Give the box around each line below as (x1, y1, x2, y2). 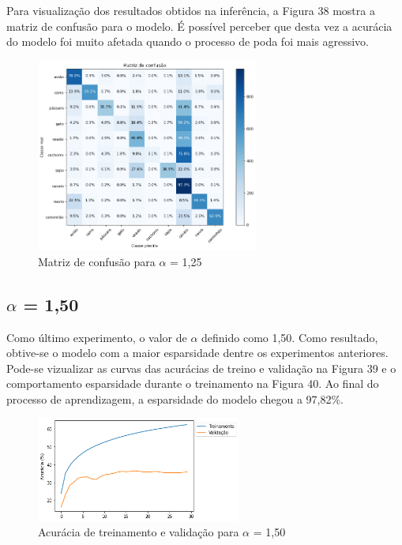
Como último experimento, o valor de (6, 329, 187, 345)
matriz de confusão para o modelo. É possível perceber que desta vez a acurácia (6, 17, 393, 34)
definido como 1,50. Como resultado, (201, 329, 378, 345)
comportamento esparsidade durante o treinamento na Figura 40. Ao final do (6, 375, 379, 392)
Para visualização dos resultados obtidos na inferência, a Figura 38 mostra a (6, 2, 375, 18)
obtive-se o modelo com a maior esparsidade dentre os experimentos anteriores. (6, 344, 389, 361)
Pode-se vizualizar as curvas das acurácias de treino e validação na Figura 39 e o (6, 359, 396, 376)
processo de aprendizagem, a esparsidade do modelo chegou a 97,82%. (6, 390, 344, 407)
